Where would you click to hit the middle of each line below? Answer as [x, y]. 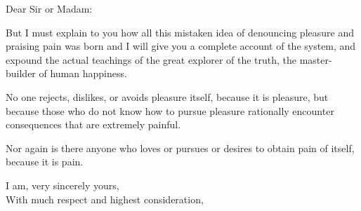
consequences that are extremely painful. [93, 124]
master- [316, 59]
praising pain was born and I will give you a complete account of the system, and [181, 46]
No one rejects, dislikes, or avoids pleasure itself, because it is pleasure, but [167, 96]
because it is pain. [45, 162]
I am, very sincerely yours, [63, 185]
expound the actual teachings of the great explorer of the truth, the [151, 59]
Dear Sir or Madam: [49, 8]
